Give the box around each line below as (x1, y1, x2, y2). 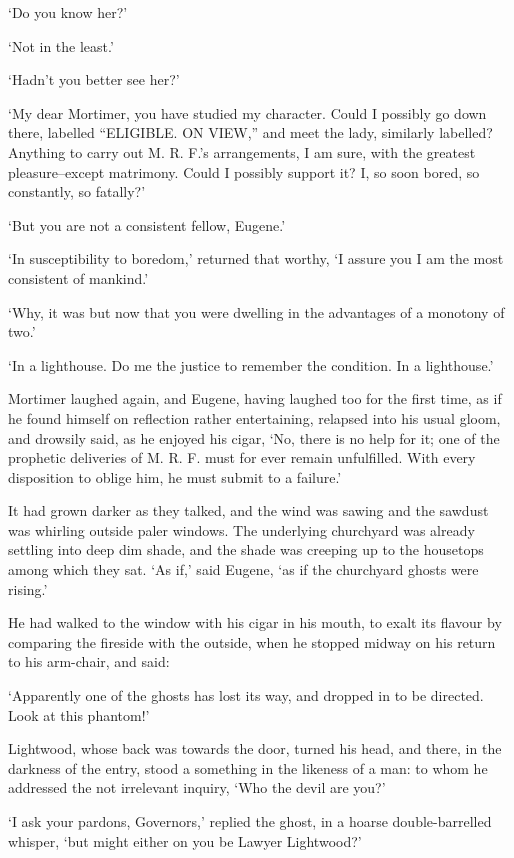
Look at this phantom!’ (8, 704, 150, 725)
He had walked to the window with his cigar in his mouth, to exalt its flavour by (8, 612, 502, 633)
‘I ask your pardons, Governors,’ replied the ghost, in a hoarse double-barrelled (8, 811, 492, 831)
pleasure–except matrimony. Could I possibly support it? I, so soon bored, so (8, 161, 480, 182)
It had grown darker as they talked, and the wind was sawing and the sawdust (8, 500, 489, 521)
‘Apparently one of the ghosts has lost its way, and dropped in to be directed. (8, 685, 484, 706)
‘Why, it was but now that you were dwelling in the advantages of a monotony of (8, 301, 505, 322)
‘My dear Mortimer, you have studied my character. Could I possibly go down (8, 102, 487, 123)
